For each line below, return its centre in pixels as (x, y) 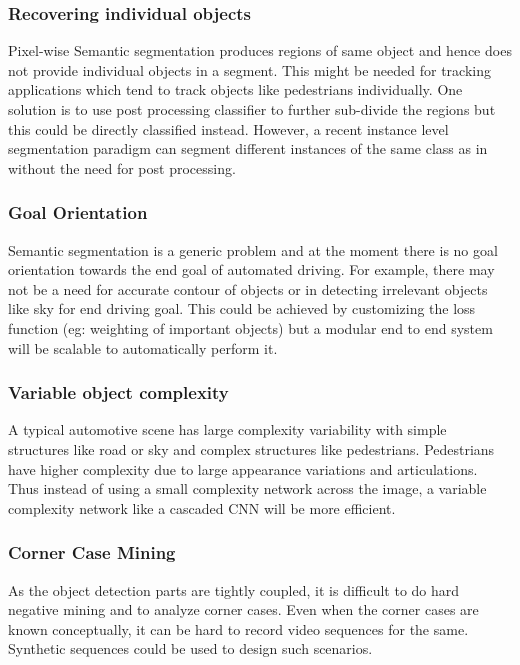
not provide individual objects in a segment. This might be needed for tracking (249, 69)
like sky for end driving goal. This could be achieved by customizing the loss (242, 308)
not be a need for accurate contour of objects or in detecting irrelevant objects (248, 288)
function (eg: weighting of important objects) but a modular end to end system (250, 327)
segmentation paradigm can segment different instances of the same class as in (248, 148)
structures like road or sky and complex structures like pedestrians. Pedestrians (251, 448)
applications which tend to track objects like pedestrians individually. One (235, 89)
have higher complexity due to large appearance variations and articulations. (243, 468)
